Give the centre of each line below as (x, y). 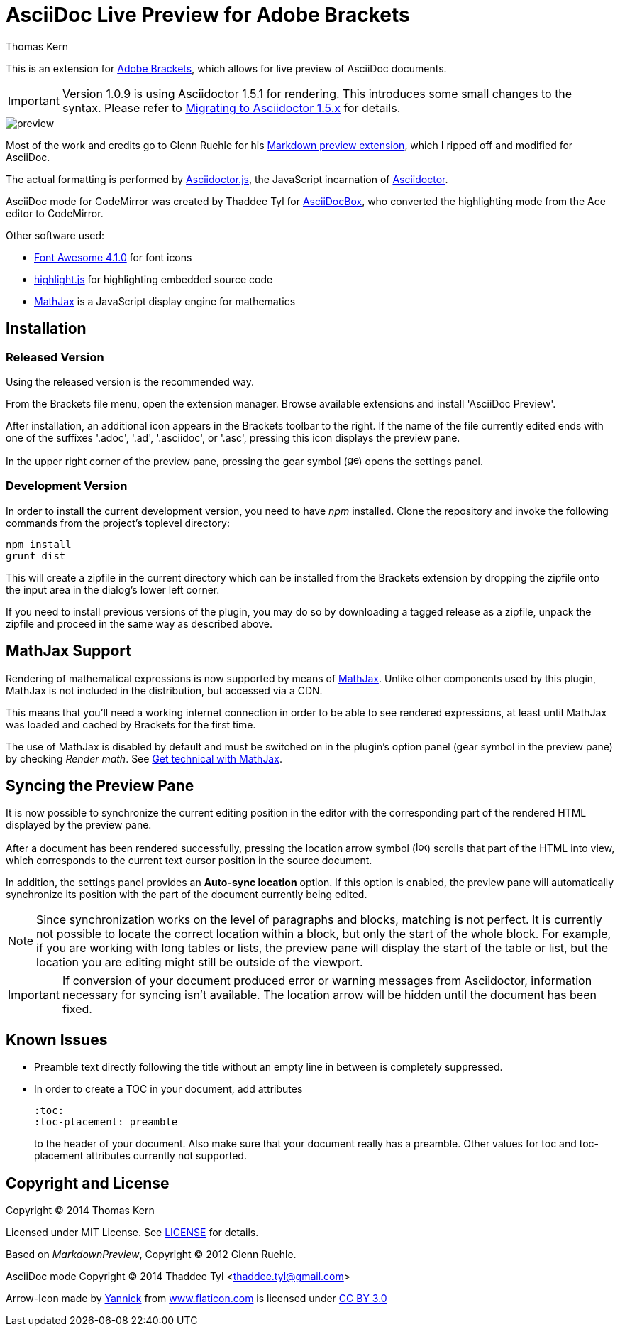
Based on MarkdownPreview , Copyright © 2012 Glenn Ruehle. (151, 1255)
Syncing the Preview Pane (100, 785)
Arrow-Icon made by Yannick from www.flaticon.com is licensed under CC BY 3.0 (196, 1299)
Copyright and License (88, 1183)
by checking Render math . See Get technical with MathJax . (144, 758)
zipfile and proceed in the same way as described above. (139, 623)
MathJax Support (69, 651)
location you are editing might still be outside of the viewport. (200, 962)
